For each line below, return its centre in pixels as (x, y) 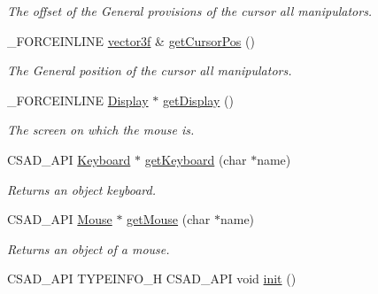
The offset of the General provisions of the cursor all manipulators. (190, 11)
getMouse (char (169, 219)
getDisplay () (198, 100)
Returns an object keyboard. (82, 189)
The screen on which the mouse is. (101, 130)
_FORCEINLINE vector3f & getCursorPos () (131, 40)
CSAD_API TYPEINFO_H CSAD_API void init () (152, 279)
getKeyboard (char (196, 159)
